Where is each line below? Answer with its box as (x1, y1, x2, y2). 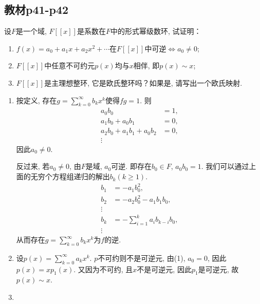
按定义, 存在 (16, 94, 57, 105)
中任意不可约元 (44, 60, 95, 71)
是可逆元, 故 (198, 263, 239, 274)
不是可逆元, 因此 (137, 263, 192, 274)
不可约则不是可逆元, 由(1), (98, 252, 185, 263)
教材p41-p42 (4, 2, 69, 17)
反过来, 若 (16, 161, 50, 172)
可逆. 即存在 (111, 161, 152, 172)
